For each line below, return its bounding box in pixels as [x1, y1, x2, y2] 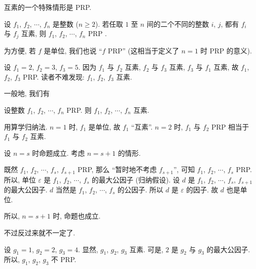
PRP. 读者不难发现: [23, 71, 85, 82]
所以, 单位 [4, 174, 36, 184]
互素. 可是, [129, 244, 164, 254]
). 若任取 [95, 18, 123, 29]
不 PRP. [51, 254, 77, 265]
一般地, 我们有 [4, 88, 50, 98]
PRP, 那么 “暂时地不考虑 [78, 164, 157, 175]
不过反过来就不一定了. [4, 227, 75, 238]
